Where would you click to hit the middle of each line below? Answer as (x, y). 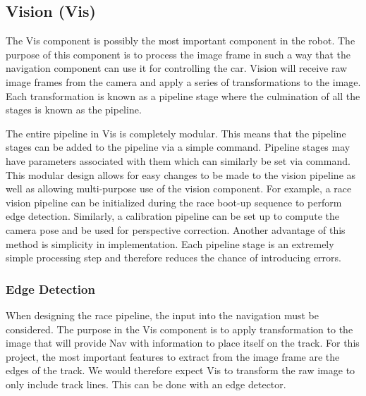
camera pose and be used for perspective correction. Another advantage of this (176, 229)
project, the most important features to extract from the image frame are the (173, 356)
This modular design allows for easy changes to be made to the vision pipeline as (181, 174)
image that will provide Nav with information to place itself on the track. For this (183, 343)
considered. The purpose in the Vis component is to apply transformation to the (179, 329)
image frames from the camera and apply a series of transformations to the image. (183, 81)
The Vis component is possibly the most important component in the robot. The (181, 41)
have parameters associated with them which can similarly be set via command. (178, 160)
